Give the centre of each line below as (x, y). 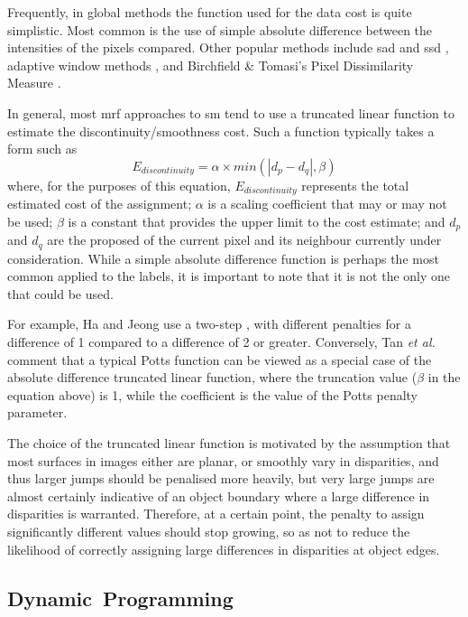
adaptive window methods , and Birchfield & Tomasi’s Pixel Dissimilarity (211, 65)
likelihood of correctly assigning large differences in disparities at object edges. (224, 549)
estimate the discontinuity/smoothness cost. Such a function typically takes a (221, 131)
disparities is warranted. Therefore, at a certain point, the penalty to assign (216, 514)
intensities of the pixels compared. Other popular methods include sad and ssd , (228, 47)
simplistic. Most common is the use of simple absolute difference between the (220, 29)
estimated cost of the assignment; (100, 204)
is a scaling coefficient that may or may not (327, 204)
